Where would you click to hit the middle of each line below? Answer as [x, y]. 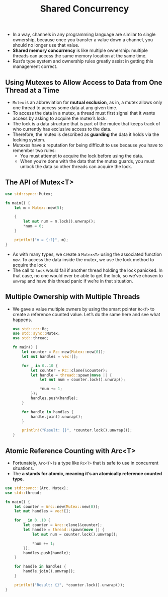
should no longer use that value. [46, 45]
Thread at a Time [32, 90]
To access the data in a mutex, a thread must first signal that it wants [84, 113]
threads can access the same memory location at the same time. [79, 56]
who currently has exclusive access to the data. [62, 129]
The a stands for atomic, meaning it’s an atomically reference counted [87, 473]
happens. [22, 320]
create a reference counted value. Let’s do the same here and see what [86, 314]
